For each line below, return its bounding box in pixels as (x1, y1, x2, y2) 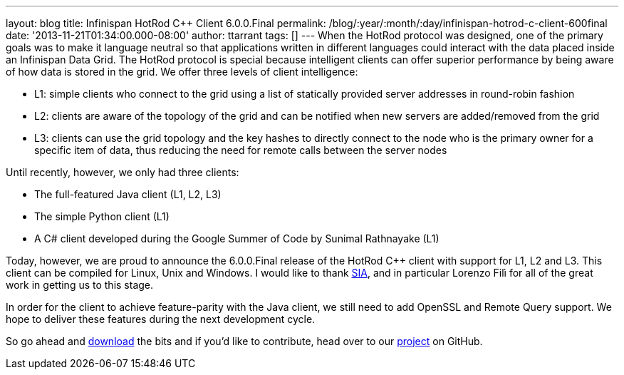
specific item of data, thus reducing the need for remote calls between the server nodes (34, 144, 447, 156)
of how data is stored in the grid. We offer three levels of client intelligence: (6, 66, 358, 78)
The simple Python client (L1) (34, 210, 170, 222)
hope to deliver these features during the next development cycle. (6, 313, 316, 325)
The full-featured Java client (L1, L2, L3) (34, 188, 222, 200)
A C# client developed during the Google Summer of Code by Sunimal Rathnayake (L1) (34, 232, 440, 245)
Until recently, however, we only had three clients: (6, 166, 239, 178)
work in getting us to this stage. (6, 279, 154, 291)
